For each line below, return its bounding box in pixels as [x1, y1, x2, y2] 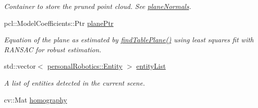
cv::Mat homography [4, 94, 67, 105]
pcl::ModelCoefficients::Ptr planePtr [4, 17, 114, 28]
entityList [136, 61, 166, 71]
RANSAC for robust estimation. [4, 44, 101, 54]
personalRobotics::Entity [47, 61, 123, 71]
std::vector [4, 61, 36, 71]
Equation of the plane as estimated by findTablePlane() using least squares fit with [4, 34, 254, 45]
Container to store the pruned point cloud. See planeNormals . [4, 1, 191, 11]
